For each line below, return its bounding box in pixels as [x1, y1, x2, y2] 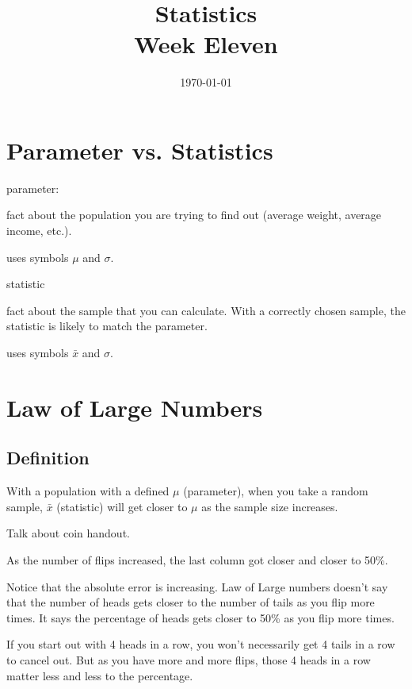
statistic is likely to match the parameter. [6, 318, 208, 334]
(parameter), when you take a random [183, 483, 368, 499]
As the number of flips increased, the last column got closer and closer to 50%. [6, 551, 388, 568]
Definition [6, 445, 90, 470]
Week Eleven [134, 28, 278, 60]
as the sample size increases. [201, 498, 338, 514]
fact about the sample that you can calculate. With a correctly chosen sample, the [6, 302, 406, 318]
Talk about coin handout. [6, 525, 130, 541]
